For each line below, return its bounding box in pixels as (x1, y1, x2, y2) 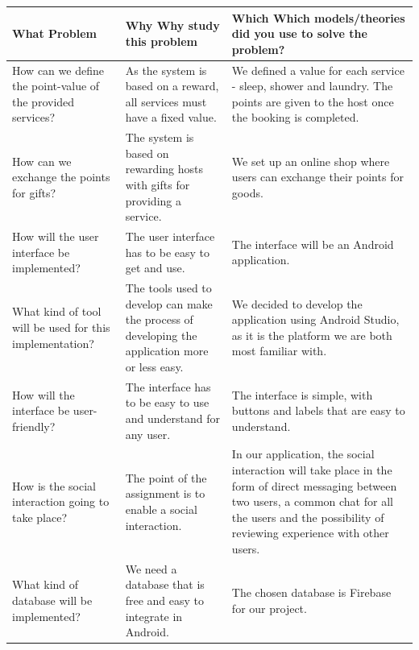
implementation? (12, 334, 94, 351)
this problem (125, 32, 197, 49)
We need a (125, 560, 177, 577)
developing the (125, 326, 197, 343)
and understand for (125, 410, 220, 426)
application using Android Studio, (231, 311, 400, 328)
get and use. (125, 259, 185, 276)
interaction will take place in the (231, 462, 392, 478)
